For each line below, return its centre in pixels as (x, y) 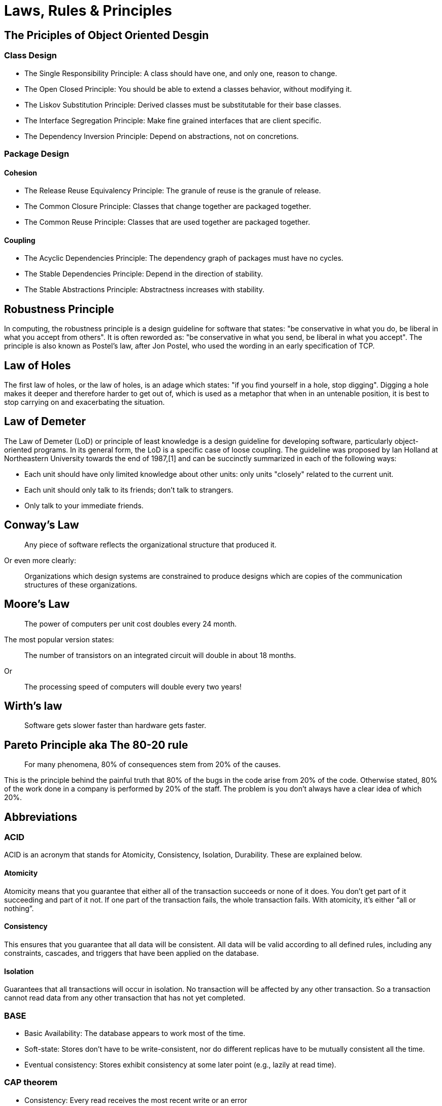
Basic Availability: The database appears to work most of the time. (135, 1033)
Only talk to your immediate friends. (84, 505)
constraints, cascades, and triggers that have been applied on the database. (131, 953)
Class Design (30, 56)
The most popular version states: (59, 639)
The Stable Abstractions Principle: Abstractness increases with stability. (144, 290)
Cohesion (21, 172)
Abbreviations (41, 817)
